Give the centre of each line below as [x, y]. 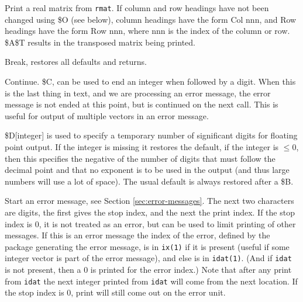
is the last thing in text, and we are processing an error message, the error [138, 93]
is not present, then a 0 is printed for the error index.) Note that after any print [148, 270]
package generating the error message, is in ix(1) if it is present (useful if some [147, 246]
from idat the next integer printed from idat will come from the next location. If [151, 281]
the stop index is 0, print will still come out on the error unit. [115, 292]
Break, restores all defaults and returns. [76, 62]
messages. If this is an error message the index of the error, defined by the [137, 235]
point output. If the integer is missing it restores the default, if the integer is [142, 147]
